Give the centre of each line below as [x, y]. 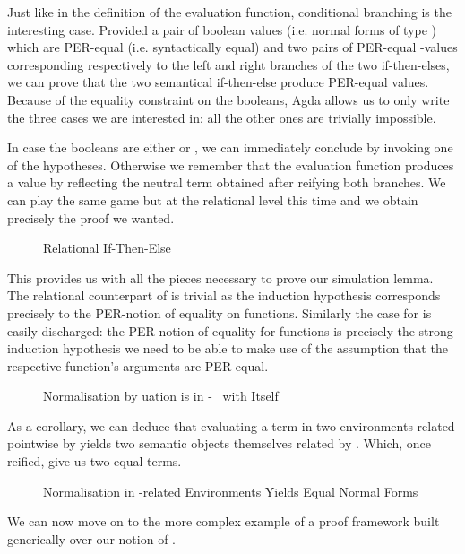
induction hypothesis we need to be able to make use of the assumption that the [228, 348]
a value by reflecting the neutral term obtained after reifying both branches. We [227, 182]
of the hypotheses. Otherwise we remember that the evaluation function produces [231, 164]
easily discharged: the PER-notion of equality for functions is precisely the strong [230, 330]
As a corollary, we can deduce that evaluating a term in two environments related [231, 425]
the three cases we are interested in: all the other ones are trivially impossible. [222, 117]
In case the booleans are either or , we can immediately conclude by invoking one [230, 147]
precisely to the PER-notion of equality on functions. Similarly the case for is [220, 312]
